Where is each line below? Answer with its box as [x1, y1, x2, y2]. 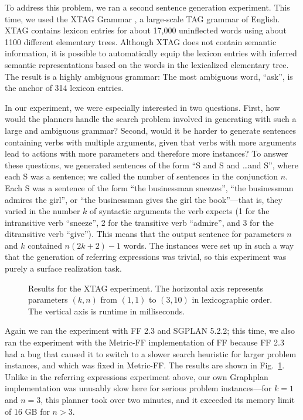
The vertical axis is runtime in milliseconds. [28, 304, 185, 317]
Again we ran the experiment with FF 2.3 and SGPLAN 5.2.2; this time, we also [5, 324, 295, 337]
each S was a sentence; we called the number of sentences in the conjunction [5, 170, 278, 182]
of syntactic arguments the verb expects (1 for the [90, 205, 270, 217]
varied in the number [5, 205, 80, 217]
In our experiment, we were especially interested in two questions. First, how [5, 101, 280, 113]
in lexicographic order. [192, 293, 273, 306]
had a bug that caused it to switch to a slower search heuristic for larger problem [5, 347, 297, 360]
